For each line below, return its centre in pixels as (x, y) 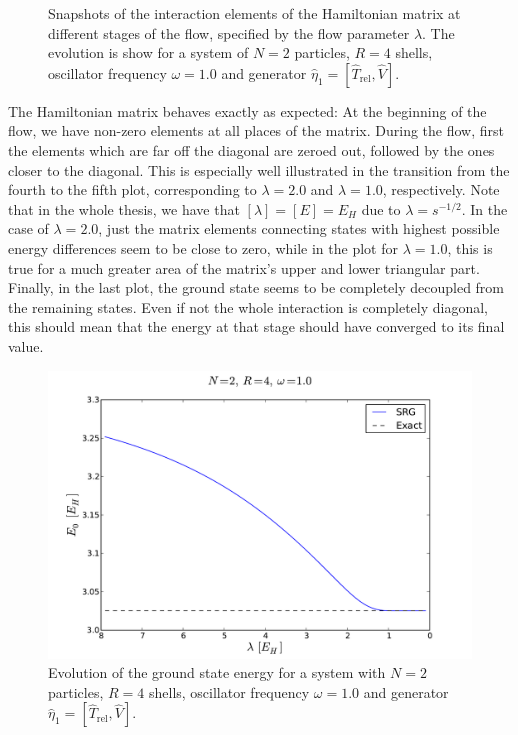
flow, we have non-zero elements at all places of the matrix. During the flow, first (256, 130)
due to (381, 208)
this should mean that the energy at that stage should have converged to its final (256, 326)
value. (26, 345)
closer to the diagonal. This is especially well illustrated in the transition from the (259, 169)
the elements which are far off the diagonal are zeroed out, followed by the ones (251, 149)
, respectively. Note (441, 189)
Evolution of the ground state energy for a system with (217, 672)
